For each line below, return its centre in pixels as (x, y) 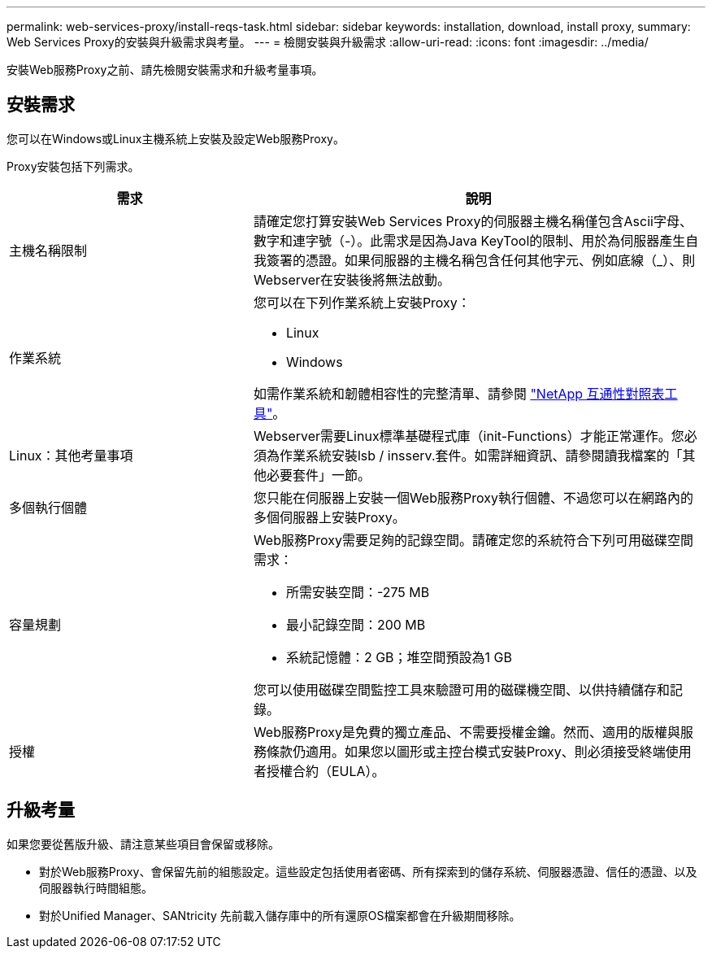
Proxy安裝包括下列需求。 (73, 166)
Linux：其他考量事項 (71, 455)
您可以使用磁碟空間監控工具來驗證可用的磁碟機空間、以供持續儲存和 (461, 689)
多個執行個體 (48, 507)
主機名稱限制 (48, 250)
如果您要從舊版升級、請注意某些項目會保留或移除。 (143, 844)
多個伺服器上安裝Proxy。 (329, 517)
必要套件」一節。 (318, 475)
